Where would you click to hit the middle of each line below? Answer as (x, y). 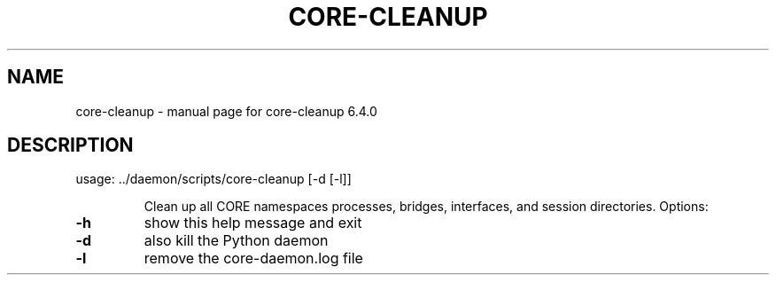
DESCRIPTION (70, 145)
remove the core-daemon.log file (253, 258)
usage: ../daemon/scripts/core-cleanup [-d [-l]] (213, 179)
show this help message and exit (253, 223)
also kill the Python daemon (236, 241)
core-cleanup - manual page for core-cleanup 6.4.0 (226, 111)
